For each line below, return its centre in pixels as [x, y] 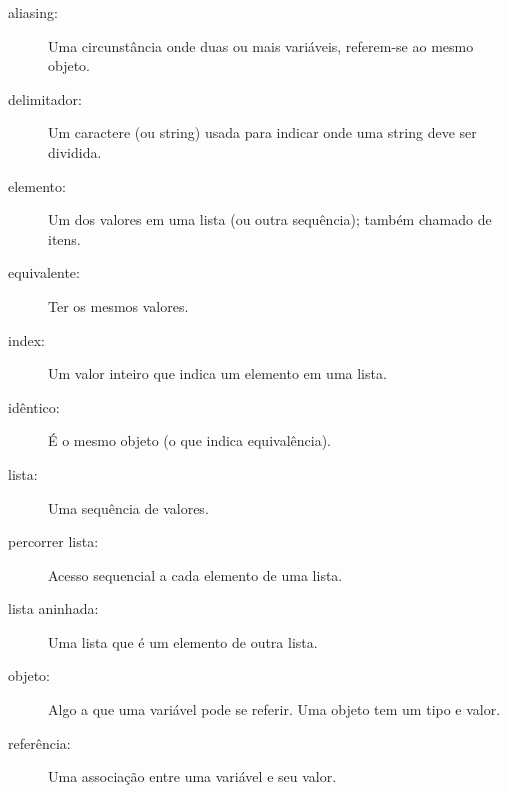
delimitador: [45, 98]
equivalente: [44, 272]
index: [26, 339]
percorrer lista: [53, 541]
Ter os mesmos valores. [118, 305]
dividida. [75, 151]
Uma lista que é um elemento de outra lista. [183, 641]
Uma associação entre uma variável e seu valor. [192, 776]
